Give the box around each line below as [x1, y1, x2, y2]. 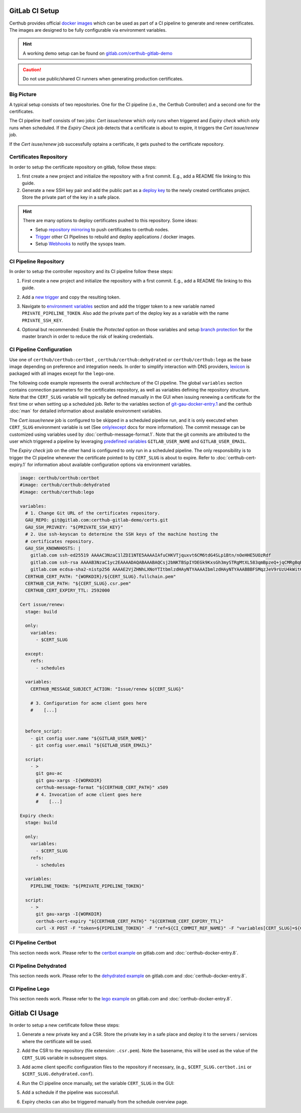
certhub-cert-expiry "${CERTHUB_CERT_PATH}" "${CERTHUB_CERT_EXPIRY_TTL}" [36, 918, 224, 924]
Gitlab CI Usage [9, 1008, 59, 1017]
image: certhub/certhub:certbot [20, 475, 100, 481]
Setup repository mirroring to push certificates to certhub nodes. [35, 227, 170, 233]
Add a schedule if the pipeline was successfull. [22, 1089, 119, 1095]
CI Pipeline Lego [9, 985, 50, 992]
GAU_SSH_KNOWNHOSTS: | [25, 545, 81, 551]
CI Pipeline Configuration [9, 346, 72, 353]
